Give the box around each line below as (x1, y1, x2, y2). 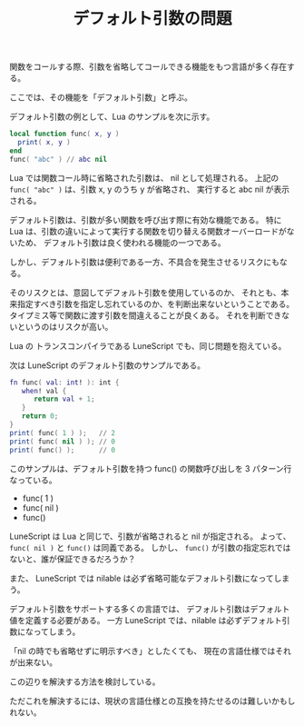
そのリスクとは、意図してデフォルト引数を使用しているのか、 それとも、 (9, 287, 281, 298)
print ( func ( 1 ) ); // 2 (9, 428, 116, 437)
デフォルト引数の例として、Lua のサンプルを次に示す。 (9, 111, 215, 123)
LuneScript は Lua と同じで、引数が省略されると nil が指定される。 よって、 (9, 531, 291, 542)
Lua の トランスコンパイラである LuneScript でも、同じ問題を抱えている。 (9, 340, 287, 351)
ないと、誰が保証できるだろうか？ (9, 553, 136, 564)
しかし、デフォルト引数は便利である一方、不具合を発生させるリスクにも (9, 256, 279, 267)
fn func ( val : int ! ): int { (9, 378, 120, 387)
